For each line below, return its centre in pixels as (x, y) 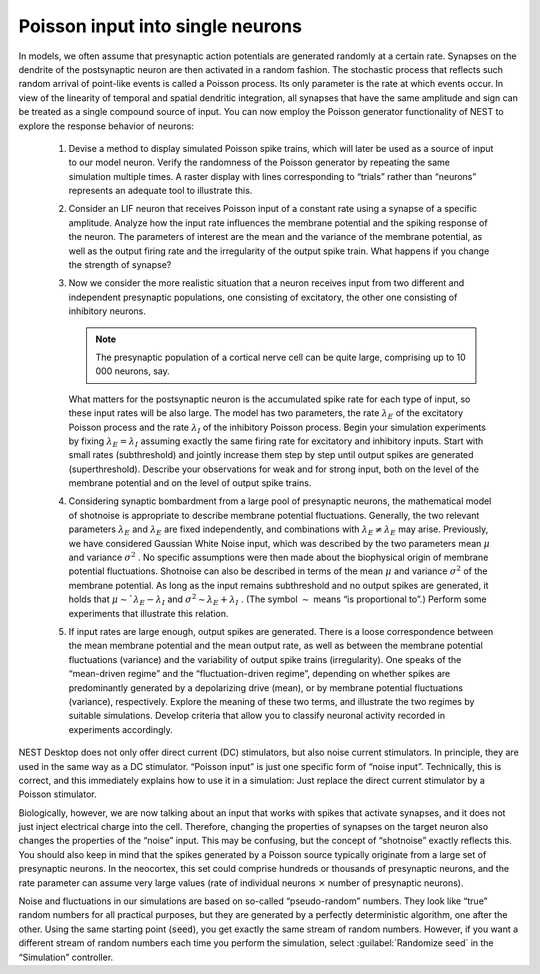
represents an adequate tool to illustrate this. (160, 191)
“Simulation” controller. (66, 957)
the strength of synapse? (120, 265)
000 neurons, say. (132, 371)
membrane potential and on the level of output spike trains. (190, 483)
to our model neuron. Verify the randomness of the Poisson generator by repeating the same (259, 162)
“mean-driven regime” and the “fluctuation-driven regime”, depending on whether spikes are (259, 674)
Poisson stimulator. (57, 794)
